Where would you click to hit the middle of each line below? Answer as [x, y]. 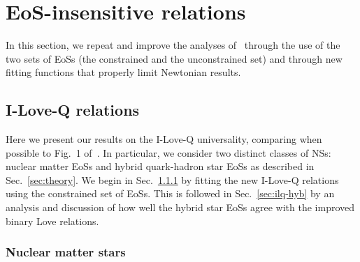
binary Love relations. [52, 221]
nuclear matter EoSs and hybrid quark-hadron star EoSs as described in [160, 166]
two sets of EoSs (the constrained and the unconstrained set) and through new [174, 58]
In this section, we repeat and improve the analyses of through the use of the [173, 45]
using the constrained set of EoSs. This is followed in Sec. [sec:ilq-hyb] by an [170, 193]
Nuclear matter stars [66, 252]
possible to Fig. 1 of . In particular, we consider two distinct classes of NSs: [168, 152]
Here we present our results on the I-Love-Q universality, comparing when [164, 139]
